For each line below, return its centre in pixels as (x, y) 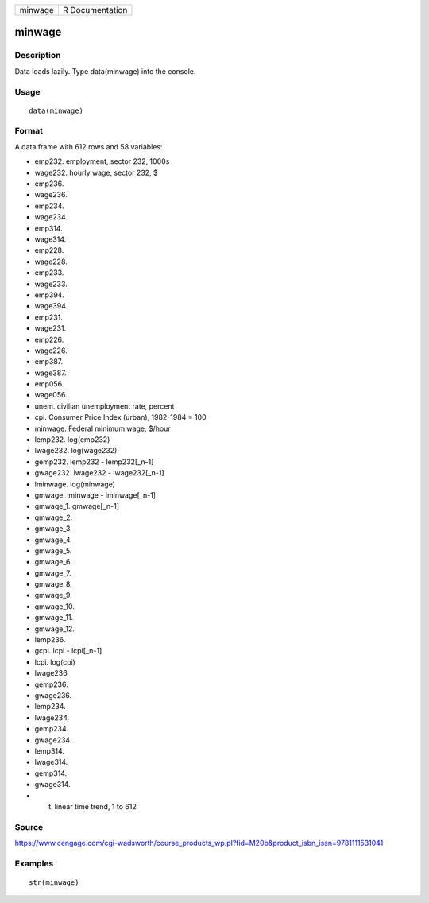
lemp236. (50, 640)
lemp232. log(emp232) (72, 440)
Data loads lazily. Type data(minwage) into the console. (105, 71)
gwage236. (53, 695)
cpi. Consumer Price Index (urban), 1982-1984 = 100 (120, 417)
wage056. (51, 395)
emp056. (49, 384)
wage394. (51, 306)
